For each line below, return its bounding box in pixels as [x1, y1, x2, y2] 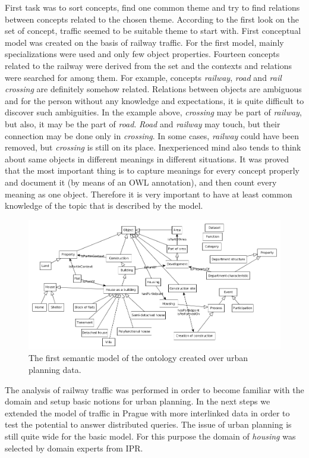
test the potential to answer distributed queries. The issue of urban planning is [5, 418, 292, 431]
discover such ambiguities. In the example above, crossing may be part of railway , [5, 106, 302, 118]
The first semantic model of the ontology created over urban [29, 352, 248, 364]
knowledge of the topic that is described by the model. [5, 199, 203, 212]
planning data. [29, 363, 81, 376]
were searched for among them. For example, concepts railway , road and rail [5, 71, 282, 83]
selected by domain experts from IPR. [5, 441, 143, 454]
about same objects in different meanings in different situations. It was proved [5, 152, 289, 165]
